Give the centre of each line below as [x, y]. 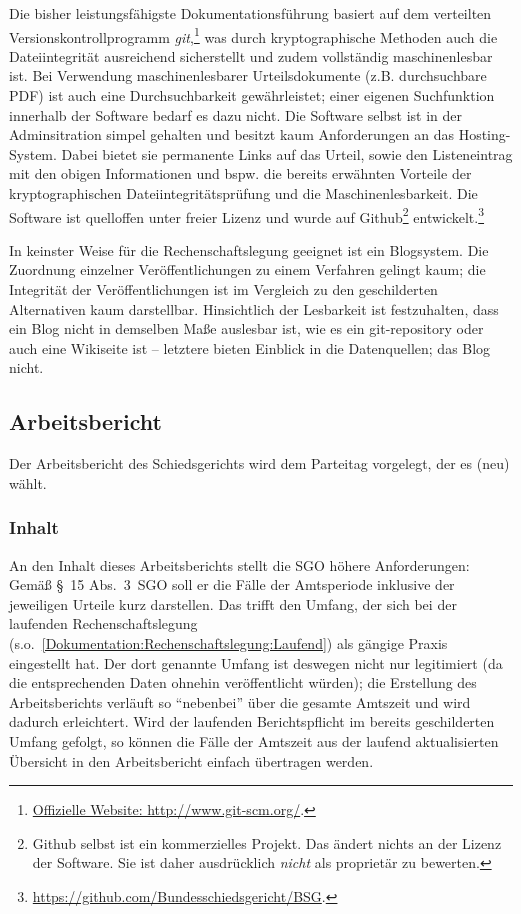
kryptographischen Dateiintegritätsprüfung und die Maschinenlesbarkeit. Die [243, 193]
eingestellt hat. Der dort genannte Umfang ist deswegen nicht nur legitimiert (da [256, 662]
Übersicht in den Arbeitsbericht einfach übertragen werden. [191, 760]
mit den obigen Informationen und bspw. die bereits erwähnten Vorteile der [240, 173]
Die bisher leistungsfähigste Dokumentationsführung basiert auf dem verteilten [250, 13]
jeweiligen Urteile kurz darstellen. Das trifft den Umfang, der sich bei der [233, 603]
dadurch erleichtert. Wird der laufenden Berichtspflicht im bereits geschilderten [252, 721]
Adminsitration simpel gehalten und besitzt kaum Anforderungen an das [231, 134]
